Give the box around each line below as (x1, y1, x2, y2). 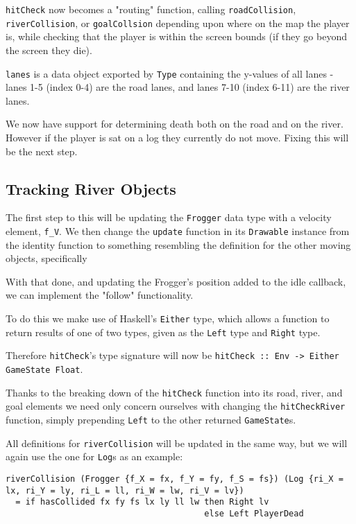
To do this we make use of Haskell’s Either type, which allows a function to (6, 311, 330, 326)
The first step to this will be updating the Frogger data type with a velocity (6, 210, 332, 225)
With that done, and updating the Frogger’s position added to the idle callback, (6, 274, 346, 288)
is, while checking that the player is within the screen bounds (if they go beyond (6, 29, 347, 44)
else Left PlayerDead (204, 508, 304, 518)
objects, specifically (6, 251, 87, 265)
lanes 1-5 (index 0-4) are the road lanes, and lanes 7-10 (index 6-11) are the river (6, 80, 350, 94)
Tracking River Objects (6, 177, 176, 199)
